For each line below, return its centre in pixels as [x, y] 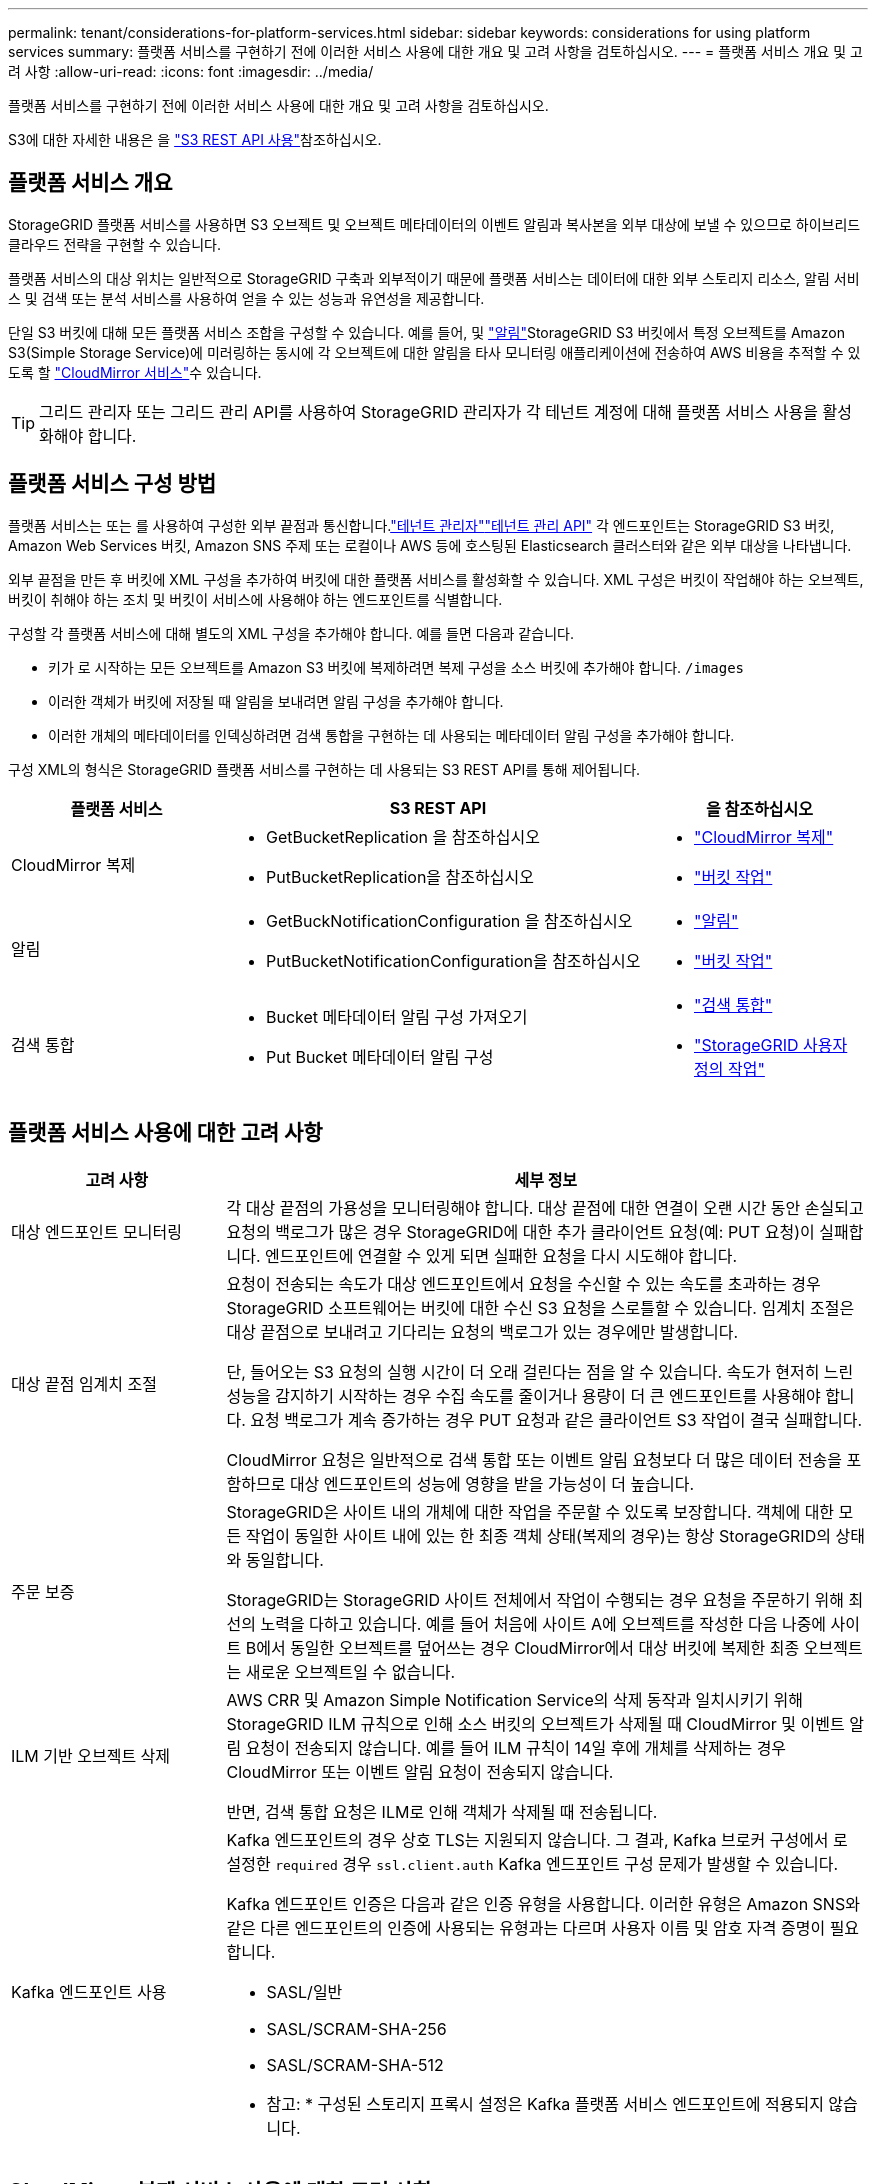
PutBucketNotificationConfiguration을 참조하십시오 [453, 960]
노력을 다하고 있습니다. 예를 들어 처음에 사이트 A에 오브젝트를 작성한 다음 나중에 [543, 1623]
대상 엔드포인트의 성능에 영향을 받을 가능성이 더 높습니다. [491, 1483]
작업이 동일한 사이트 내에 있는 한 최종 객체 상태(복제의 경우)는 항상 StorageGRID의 [538, 1535]
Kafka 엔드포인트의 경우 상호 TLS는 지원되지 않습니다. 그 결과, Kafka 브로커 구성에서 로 [537, 1839]
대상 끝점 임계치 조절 [84, 1383]
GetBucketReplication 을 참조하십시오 [403, 836]
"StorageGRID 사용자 [771, 1044]
